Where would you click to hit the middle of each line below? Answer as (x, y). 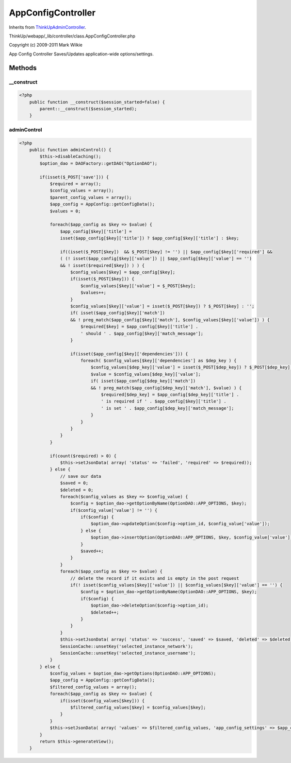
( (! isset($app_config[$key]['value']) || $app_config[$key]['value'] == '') (156, 259)
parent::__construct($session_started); (88, 109)
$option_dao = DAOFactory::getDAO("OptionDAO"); (98, 163)
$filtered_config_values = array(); (93, 687)
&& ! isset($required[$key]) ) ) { (102, 265)
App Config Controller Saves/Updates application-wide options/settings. (81, 54)
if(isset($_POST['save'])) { (74, 177)
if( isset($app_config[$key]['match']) (118, 313)
